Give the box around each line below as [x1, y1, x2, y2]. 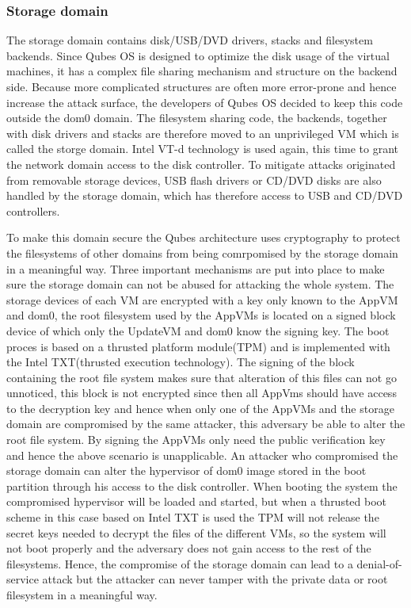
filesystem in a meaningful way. [6, 587, 158, 602]
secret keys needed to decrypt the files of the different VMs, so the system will [6, 524, 386, 541]
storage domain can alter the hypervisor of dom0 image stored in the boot [6, 462, 367, 479]
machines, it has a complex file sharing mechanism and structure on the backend [6, 63, 398, 79]
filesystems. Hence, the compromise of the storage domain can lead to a [6, 555, 353, 572]
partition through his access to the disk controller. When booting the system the [6, 477, 398, 494]
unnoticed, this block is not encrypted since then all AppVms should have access [6, 384, 397, 401]
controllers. [6, 202, 60, 219]
